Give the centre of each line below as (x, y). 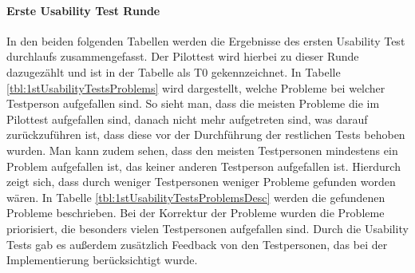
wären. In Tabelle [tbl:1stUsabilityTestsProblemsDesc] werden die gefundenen (196, 197)
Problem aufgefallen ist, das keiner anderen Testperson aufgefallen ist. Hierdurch (204, 166)
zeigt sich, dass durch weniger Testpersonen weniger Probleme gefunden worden (201, 182)
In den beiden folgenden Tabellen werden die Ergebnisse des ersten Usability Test (206, 40)
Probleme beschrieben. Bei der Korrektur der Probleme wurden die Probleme (196, 213)
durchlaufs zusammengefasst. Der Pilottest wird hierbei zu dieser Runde (183, 56)
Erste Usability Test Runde (83, 10)
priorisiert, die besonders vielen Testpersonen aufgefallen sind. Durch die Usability (207, 228)
